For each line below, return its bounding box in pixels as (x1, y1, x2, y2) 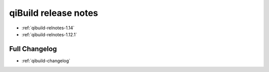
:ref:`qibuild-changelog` (21, 58, 71, 64)
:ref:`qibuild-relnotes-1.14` (21, 25, 75, 31)
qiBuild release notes (9, 7, 98, 18)
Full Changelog (9, 45, 57, 53)
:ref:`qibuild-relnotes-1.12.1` (21, 31, 77, 37)
